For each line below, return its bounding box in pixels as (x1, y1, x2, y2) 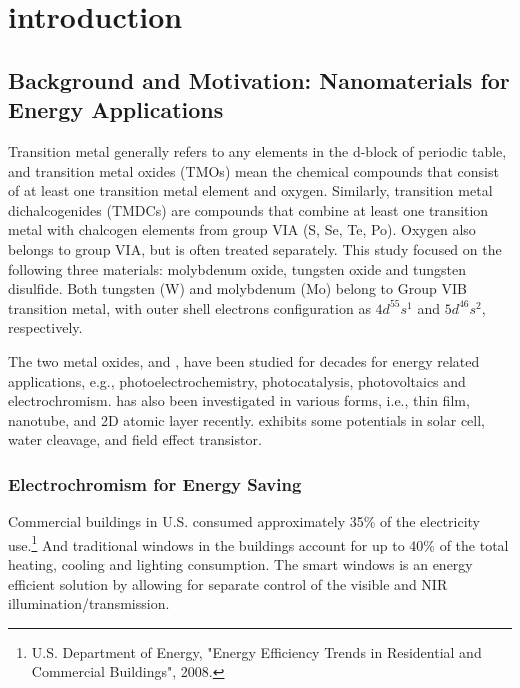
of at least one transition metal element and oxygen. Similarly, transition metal (8, 180, 493, 201)
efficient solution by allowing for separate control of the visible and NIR (8, 573, 448, 594)
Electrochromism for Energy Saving (8, 471, 302, 496)
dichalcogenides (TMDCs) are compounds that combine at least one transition (8, 199, 489, 220)
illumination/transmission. (8, 593, 170, 614)
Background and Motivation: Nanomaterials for (8, 64, 510, 95)
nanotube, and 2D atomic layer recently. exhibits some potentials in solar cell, (8, 409, 486, 430)
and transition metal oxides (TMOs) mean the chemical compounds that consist (8, 160, 499, 181)
